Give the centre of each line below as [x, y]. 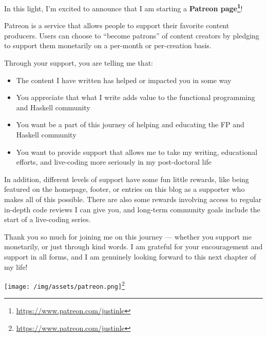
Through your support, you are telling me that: [79, 63]
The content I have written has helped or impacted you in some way [124, 80]
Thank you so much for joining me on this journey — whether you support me [128, 236]
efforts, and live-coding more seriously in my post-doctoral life [114, 162]
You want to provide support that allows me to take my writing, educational [137, 152]
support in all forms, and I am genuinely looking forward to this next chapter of [130, 256]
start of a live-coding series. [47, 219]
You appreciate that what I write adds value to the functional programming [136, 97]
